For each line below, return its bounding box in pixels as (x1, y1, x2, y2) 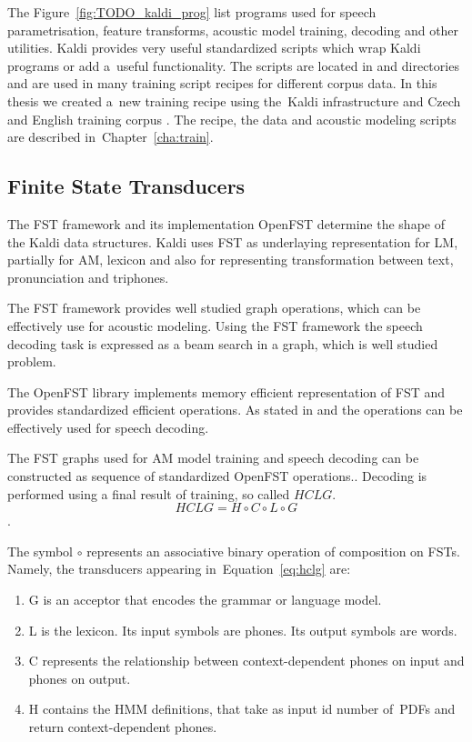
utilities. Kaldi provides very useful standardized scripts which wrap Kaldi (7, 38, 421, 57)
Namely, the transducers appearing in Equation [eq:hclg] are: (7, 559, 351, 578)
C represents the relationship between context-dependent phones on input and (28, 651, 465, 670)
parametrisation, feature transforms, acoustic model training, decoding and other (7, 20, 459, 39)
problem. (7, 352, 56, 371)
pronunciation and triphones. (7, 267, 169, 286)
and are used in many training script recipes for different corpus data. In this (7, 74, 437, 93)
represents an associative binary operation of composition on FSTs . (86, 541, 460, 560)
